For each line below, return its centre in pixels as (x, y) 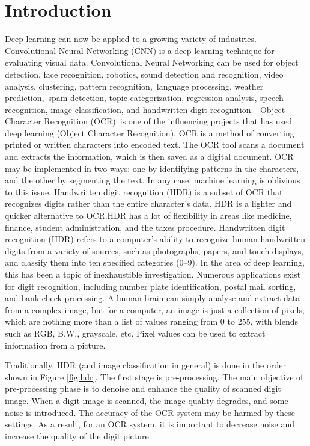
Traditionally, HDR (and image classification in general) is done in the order (145, 365)
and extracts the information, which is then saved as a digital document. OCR (149, 157)
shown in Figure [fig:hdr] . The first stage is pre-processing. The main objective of (154, 377)
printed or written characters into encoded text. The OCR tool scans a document (155, 145)
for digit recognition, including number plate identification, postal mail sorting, (150, 286)
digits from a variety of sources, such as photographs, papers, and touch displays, (154, 250)
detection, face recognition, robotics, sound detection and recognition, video (144, 74)
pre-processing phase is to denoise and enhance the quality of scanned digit (143, 389)
